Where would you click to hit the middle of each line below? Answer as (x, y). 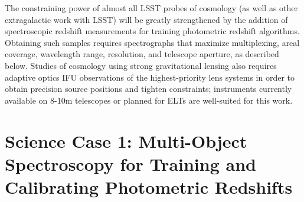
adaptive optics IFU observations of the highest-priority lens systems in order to (150, 77)
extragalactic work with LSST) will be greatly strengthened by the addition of (146, 19)
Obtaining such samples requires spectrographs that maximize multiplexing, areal (152, 42)
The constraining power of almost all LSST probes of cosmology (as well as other (151, 8)
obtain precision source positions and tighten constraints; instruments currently (148, 89)
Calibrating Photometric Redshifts (149, 186)
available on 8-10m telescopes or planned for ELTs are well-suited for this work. (149, 100)
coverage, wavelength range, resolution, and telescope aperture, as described (142, 54)
